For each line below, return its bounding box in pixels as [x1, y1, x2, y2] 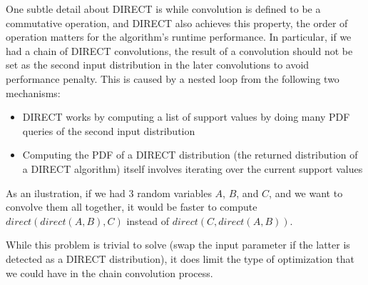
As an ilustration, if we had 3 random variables [6, 185, 212, 200]
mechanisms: [6, 85, 61, 100]
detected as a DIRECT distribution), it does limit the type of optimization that [6, 251, 354, 266]
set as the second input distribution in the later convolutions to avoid [6, 57, 310, 72]
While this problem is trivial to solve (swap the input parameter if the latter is [6, 237, 350, 252]
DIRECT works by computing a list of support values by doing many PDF [22, 109, 350, 124]
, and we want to [269, 185, 343, 200]
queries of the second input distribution [22, 123, 195, 138]
